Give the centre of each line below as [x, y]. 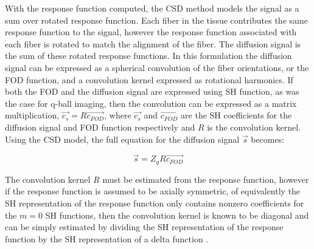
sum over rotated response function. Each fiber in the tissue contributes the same [156, 20]
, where [118, 115]
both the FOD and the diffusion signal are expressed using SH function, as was [152, 91]
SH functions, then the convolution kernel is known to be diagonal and [177, 215]
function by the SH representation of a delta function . [107, 238]
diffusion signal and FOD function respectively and [100, 127]
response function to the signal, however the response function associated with [151, 32]
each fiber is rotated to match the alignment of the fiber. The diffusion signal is [153, 43]
